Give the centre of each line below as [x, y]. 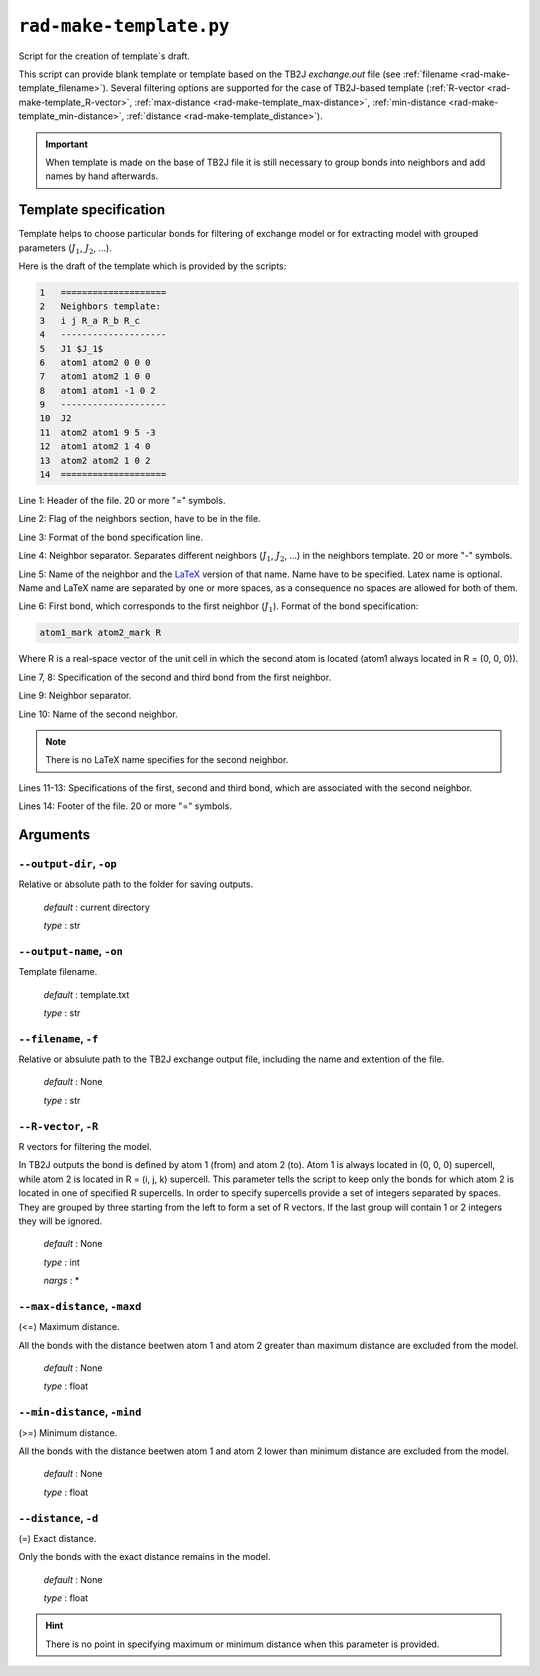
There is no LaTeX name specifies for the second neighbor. [167, 760]
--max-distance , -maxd [80, 1306]
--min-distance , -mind [80, 1412]
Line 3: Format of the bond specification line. [111, 537]
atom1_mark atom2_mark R [100, 633]
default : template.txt [86, 994]
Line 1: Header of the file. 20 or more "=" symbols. [122, 501]
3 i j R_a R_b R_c [89, 320]
